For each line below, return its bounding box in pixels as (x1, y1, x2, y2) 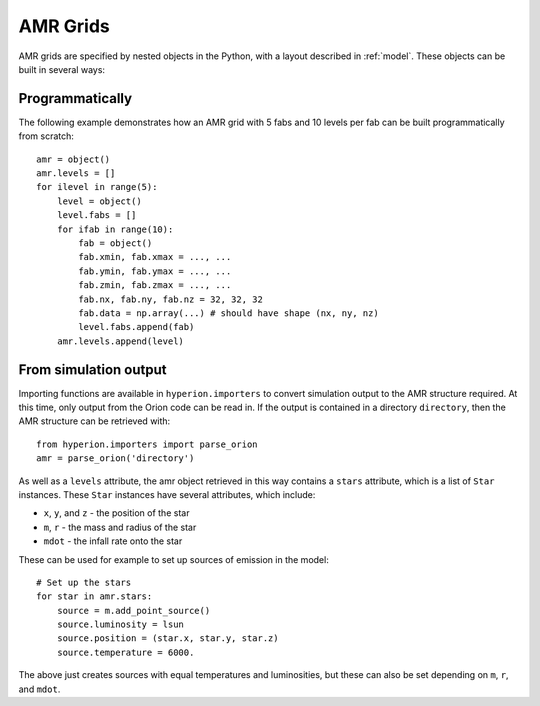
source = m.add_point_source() (56, 605, 211, 616)
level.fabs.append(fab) (78, 321, 195, 333)
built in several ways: (18, 63, 105, 75)
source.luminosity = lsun (56, 619, 185, 630)
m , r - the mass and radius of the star (43, 521, 197, 533)
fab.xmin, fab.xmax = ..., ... (78, 251, 232, 263)
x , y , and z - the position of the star (43, 507, 190, 519)
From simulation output (18, 361, 167, 378)
